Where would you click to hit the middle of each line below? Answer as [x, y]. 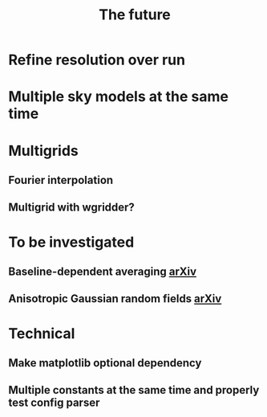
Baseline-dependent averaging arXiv [103, 271]
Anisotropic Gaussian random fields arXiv [115, 299]
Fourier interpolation [61, 180]
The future [135, 15]
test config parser [54, 403]
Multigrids [43, 151]
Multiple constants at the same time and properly [134, 390]
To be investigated [71, 242]
